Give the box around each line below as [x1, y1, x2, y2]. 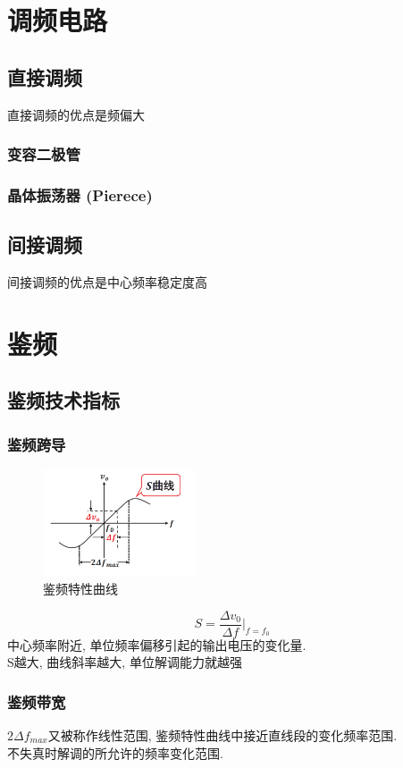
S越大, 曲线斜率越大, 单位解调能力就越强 [7, 653, 242, 671]
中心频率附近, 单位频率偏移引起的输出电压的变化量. [7, 635, 306, 654]
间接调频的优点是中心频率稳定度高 [7, 273, 207, 291]
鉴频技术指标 [7, 386, 120, 414]
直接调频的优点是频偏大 [7, 105, 145, 123]
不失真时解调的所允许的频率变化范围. [7, 743, 223, 762]
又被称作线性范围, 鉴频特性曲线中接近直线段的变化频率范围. [47, 726, 398, 744]
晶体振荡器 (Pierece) [7, 183, 153, 206]
